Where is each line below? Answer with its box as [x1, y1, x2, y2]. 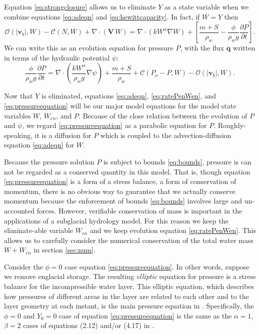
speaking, [4, 129, 32, 140]
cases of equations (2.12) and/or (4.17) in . [23, 320, 154, 330]
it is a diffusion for [34, 129, 91, 140]
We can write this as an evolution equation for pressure [4, 42, 173, 53]
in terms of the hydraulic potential [4, 52, 110, 62]
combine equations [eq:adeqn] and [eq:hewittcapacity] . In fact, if [4, 11, 200, 21]
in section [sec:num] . [33, 244, 95, 255]
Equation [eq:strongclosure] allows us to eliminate [4, 1, 156, 11]
